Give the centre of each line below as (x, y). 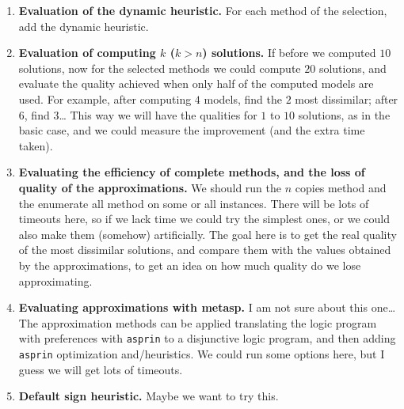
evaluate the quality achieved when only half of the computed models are (196, 83)
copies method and (341, 187)
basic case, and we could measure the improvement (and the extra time (192, 130)
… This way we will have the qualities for (158, 114)
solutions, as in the (344, 114)
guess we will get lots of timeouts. (101, 369)
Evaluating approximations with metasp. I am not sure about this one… (207, 307)
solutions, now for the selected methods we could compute (160, 68)
